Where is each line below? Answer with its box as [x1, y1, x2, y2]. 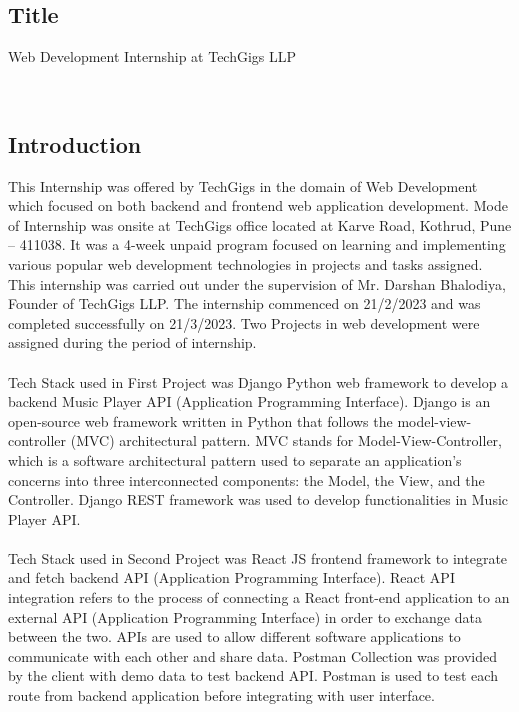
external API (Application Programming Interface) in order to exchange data [8, 606, 482, 627]
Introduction [8, 128, 142, 159]
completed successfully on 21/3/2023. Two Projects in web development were [8, 312, 480, 333]
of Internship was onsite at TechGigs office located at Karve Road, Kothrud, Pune [8, 214, 512, 235]
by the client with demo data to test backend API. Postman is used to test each [8, 665, 498, 686]
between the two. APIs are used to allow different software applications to [8, 626, 461, 647]
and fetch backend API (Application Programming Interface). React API [8, 567, 455, 588]
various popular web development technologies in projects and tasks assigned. [8, 253, 483, 274]
